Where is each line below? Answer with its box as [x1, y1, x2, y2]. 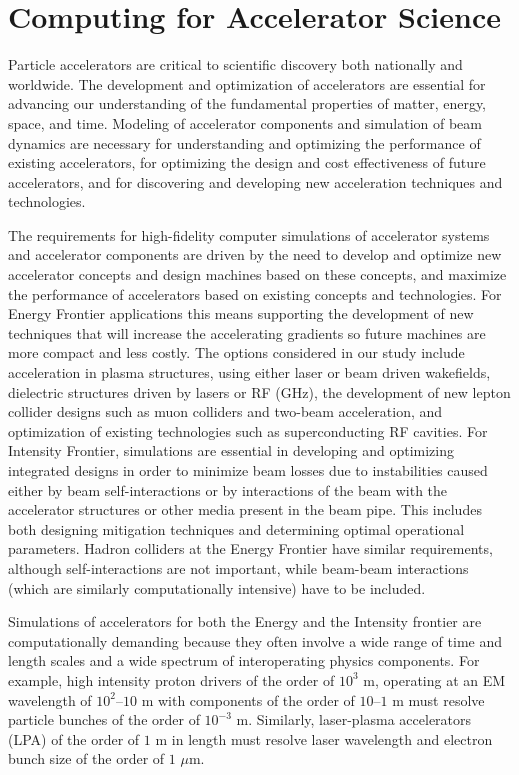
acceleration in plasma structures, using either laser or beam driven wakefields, [8, 362, 491, 383]
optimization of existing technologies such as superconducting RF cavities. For [8, 420, 488, 441]
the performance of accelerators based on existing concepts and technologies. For [8, 283, 502, 304]
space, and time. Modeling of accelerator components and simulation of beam [8, 112, 482, 133]
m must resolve [392, 689, 485, 710]
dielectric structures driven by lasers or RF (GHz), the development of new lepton [8, 381, 511, 402]
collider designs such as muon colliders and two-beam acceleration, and [8, 401, 443, 422]
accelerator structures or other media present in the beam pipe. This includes [8, 499, 482, 520]
